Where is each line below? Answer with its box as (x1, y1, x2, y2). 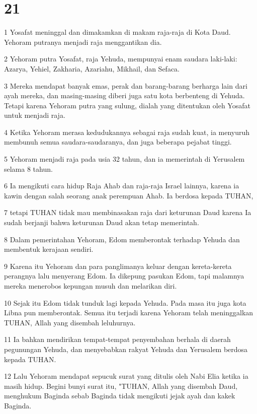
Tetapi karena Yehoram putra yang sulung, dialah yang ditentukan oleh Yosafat (4, 100, 250, 110)
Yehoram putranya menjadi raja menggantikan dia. (4, 36, 162, 47)
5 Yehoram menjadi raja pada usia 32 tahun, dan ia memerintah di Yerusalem (4, 154, 245, 164)
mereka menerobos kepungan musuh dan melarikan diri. (4, 281, 177, 291)
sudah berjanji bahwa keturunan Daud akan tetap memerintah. (4, 217, 199, 228)
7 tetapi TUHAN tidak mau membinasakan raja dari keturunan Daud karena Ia (4, 207, 251, 218)
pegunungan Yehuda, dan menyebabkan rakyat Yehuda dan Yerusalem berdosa (4, 343, 248, 354)
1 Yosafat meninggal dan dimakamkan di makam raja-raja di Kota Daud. (4, 27, 231, 37)
